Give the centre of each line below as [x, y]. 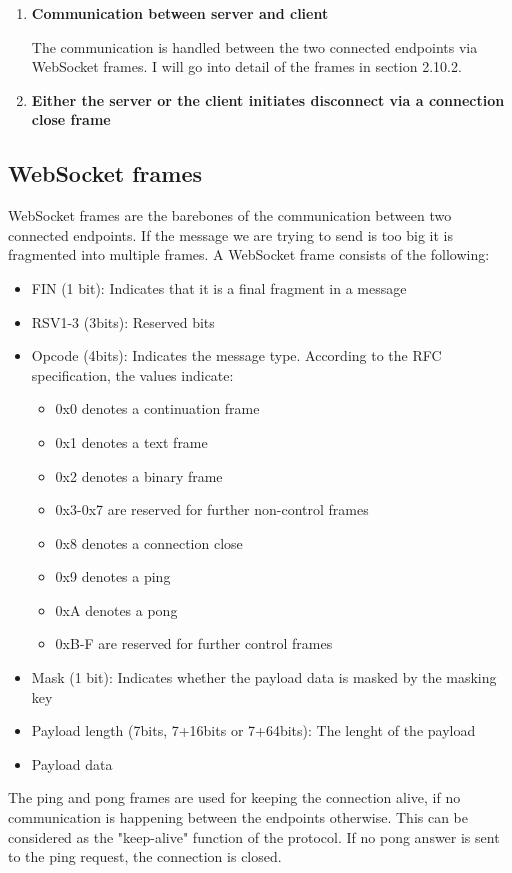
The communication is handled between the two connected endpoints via [254, 46]
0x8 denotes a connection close [149, 542]
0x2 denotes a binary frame [139, 475]
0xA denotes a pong [116, 609]
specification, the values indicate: [132, 374]
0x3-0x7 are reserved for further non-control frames [212, 509]
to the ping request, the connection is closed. [145, 856]
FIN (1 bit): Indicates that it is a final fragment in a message [219, 287]
